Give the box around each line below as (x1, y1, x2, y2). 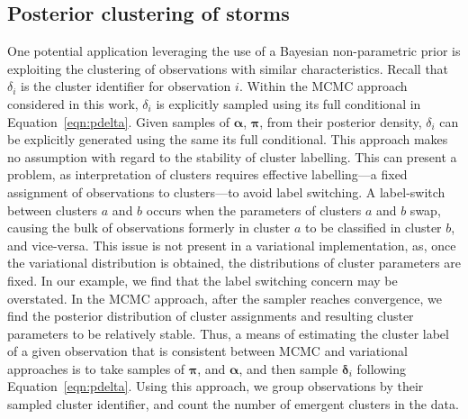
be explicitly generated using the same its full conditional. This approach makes (7, 130, 448, 149)
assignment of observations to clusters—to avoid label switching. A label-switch (7, 182, 445, 201)
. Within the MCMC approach (238, 77, 408, 96)
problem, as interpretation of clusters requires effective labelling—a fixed (7, 165, 408, 184)
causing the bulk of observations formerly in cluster (7, 218, 291, 237)
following (356, 359, 406, 378)
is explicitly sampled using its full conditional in (156, 94, 421, 113)
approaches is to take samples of (7, 359, 185, 378)
